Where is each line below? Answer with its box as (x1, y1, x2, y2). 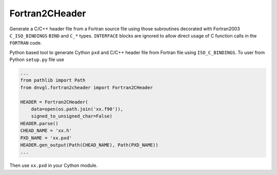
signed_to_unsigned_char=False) (31, 113, 113, 119)
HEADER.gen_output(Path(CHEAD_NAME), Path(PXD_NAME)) (20, 142, 159, 148)
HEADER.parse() (20, 121, 58, 126)
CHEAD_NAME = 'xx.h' (20, 128, 72, 133)
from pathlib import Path (20, 77, 86, 83)
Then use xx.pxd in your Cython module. (9, 162, 97, 169)
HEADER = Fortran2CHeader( (20, 99, 88, 105)
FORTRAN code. (9, 40, 42, 46)
